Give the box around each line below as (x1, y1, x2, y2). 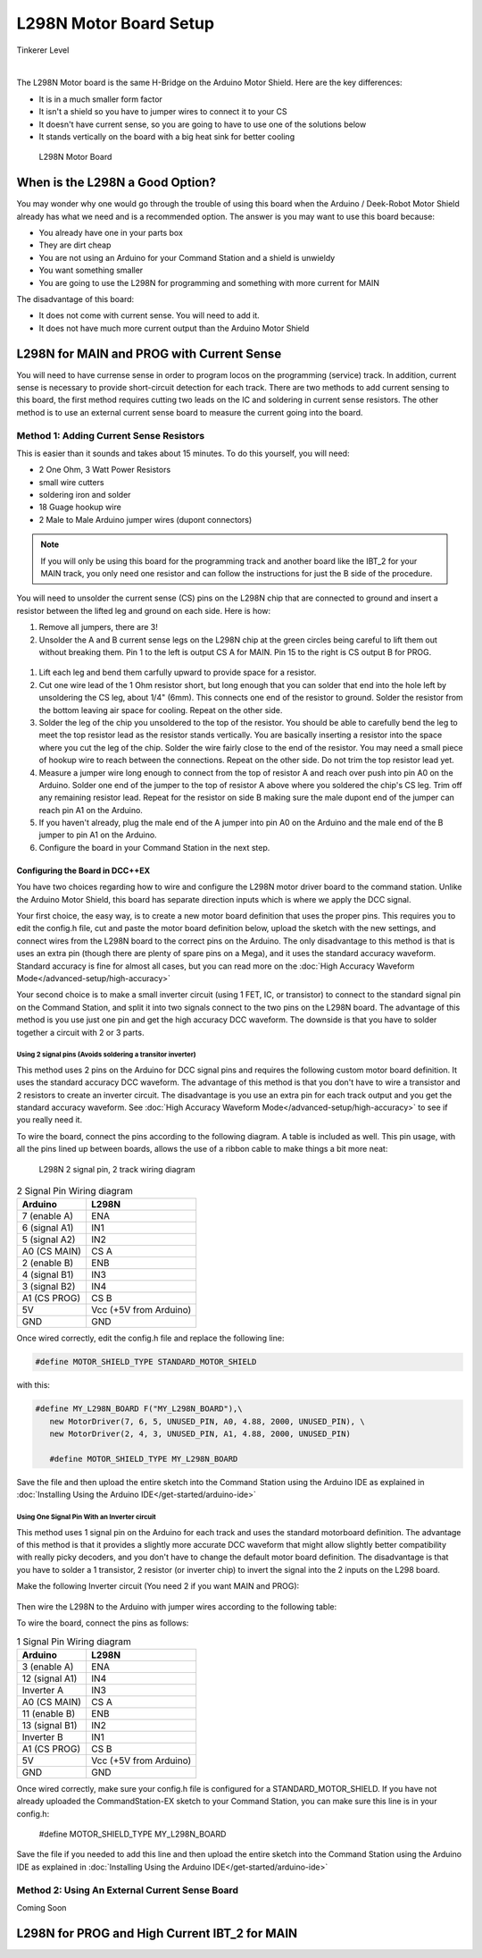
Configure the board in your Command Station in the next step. (38, 842, 270, 853)
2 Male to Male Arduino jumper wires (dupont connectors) (38, 514, 253, 525)
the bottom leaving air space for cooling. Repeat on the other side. (38, 704, 283, 715)
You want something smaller (38, 265, 144, 276)
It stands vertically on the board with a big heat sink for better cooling (38, 130, 295, 142)
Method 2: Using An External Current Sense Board (16, 1884, 238, 1896)
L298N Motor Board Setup (16, 13, 214, 33)
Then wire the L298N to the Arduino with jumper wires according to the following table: (16, 1601, 337, 1612)
